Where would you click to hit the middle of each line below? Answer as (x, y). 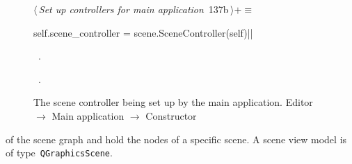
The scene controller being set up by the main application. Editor (173, 102)
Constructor (171, 115)
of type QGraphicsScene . (59, 153)
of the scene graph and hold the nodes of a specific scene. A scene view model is (176, 139)
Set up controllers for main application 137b (134, 9)
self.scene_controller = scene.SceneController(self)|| (143, 32)
